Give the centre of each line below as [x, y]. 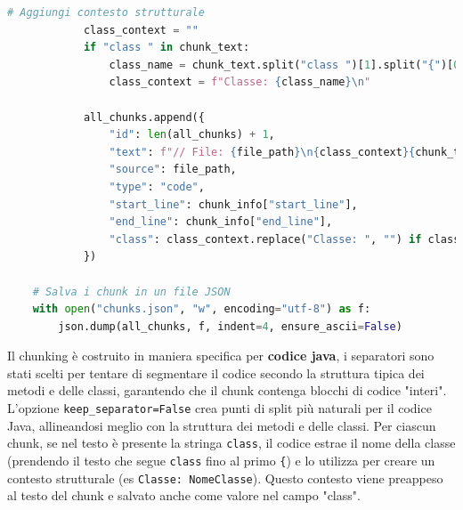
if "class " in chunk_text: [167, 48]
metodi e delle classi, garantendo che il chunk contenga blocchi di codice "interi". [227, 390]
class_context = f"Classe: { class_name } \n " [240, 82]
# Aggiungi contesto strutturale [106, 12]
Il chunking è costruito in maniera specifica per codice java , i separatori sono [221, 356]
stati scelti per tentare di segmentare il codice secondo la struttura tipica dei [216, 372]
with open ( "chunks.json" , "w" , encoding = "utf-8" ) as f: [202, 309]
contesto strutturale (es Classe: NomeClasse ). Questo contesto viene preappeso [225, 478]
